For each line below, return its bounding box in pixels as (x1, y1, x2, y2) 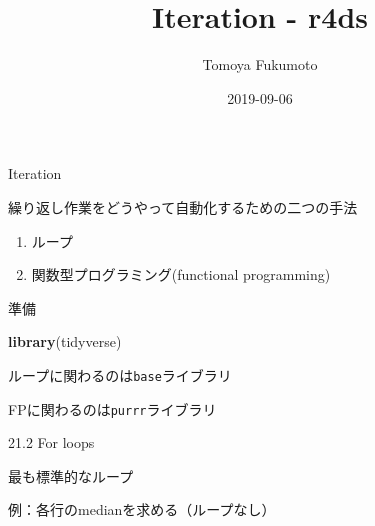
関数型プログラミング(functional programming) (31, 264, 331, 285)
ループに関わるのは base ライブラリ (8, 364, 232, 385)
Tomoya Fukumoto (202, 54, 318, 75)
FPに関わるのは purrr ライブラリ (8, 398, 217, 419)
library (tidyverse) (8, 331, 122, 352)
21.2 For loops (8, 432, 95, 453)
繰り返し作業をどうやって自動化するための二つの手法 (8, 196, 358, 217)
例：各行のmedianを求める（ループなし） (8, 499, 276, 520)
